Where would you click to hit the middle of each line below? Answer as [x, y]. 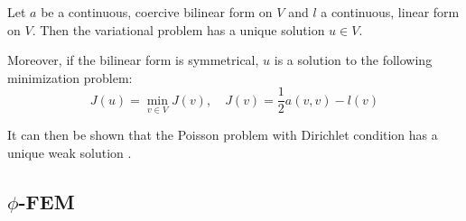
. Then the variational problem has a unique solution [178, 29]
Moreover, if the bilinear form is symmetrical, [133, 60]
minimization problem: [70, 77]
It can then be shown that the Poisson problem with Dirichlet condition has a [223, 135]
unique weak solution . [70, 152]
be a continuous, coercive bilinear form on [157, 12]
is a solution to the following [353, 60]
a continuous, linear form [390, 12]
